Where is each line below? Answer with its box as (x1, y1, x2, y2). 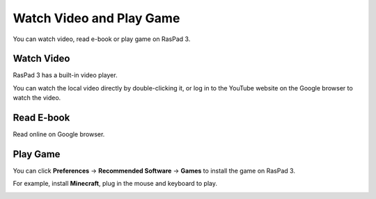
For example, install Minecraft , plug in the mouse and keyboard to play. (13, 180, 217, 188)
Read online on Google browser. (13, 130, 105, 138)
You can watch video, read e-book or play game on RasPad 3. (13, 35, 191, 43)
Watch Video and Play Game (13, 10, 180, 26)
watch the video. (13, 94, 61, 102)
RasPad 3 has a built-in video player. (13, 71, 118, 79)
